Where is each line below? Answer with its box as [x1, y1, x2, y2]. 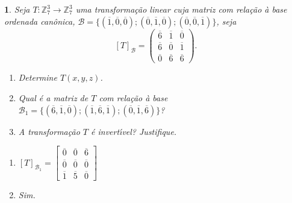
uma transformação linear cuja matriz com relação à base [75, 3, 287, 15]
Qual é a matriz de [18, 92, 89, 104]
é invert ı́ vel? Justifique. [91, 125, 177, 137]
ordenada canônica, [4, 14, 75, 27]
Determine [18, 71, 57, 84]
